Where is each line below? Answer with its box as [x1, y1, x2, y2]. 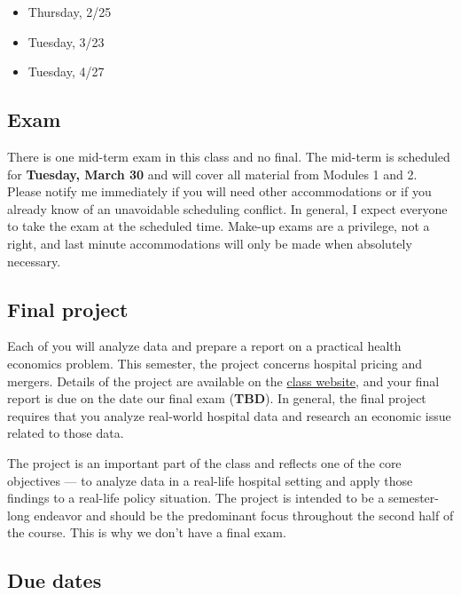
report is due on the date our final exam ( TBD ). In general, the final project [7, 389, 426, 408]
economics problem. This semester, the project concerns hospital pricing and [7, 353, 423, 372]
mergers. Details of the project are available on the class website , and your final [7, 371, 440, 390]
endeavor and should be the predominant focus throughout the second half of [34, 505, 454, 524]
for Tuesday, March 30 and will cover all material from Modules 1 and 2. [7, 164, 418, 183]
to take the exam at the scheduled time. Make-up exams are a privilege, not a [7, 217, 430, 235]
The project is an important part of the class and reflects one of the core [7, 453, 402, 472]
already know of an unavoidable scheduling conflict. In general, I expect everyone [7, 199, 448, 218]
